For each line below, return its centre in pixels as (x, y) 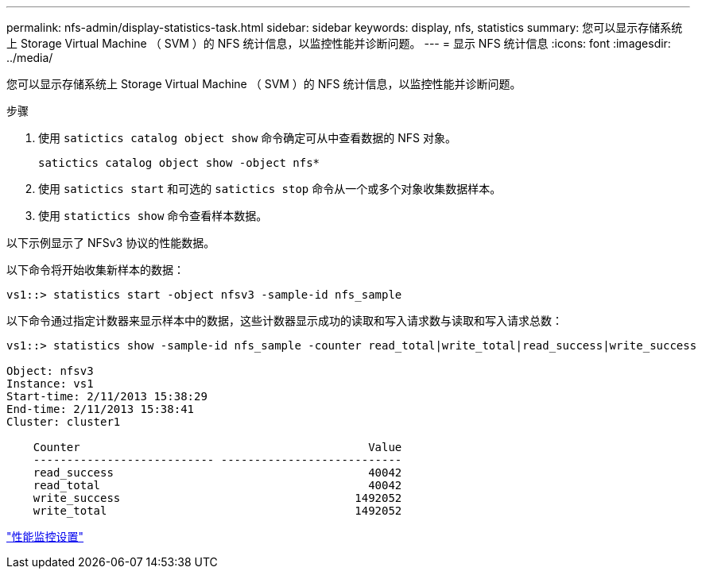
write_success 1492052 (217, 498)
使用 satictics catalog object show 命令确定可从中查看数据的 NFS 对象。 (247, 138)
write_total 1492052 (217, 511)
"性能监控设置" (45, 536)
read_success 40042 (217, 473)
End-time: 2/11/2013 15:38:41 (101, 409)
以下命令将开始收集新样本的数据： (95, 270)
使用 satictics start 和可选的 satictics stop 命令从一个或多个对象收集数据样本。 (270, 189)
